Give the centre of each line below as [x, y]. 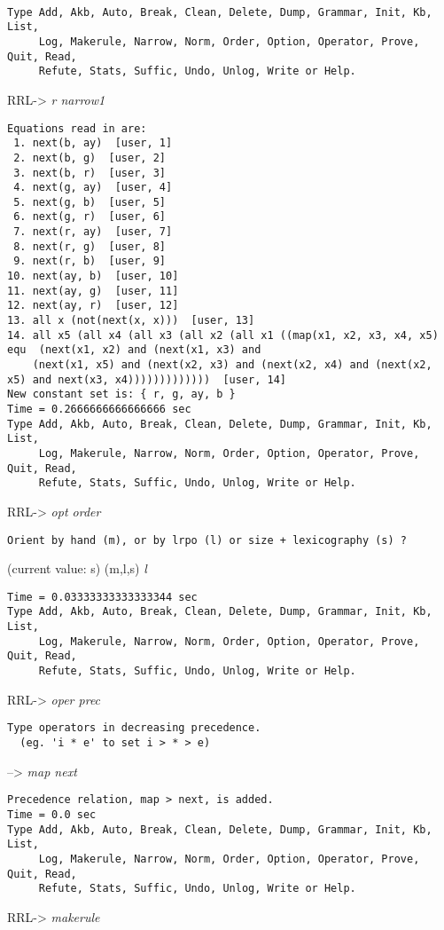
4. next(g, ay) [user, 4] [93, 188]
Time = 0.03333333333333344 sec [102, 597]
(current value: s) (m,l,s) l [77, 568]
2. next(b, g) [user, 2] [90, 158]
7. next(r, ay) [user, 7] [93, 232]
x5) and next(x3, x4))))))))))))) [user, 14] [147, 379]
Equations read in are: [77, 128]
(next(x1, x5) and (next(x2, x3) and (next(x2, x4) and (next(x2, [232, 365]
